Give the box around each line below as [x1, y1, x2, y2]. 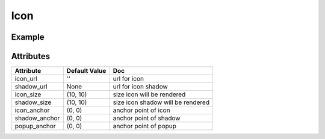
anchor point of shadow [113, 114, 181, 123]
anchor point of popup [113, 122, 177, 131]
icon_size [14, 90, 42, 99]
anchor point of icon [113, 106, 171, 114]
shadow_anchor [14, 114, 60, 123]
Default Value [66, 67, 107, 75]
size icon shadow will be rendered [113, 98, 210, 107]
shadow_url [14, 82, 48, 91]
